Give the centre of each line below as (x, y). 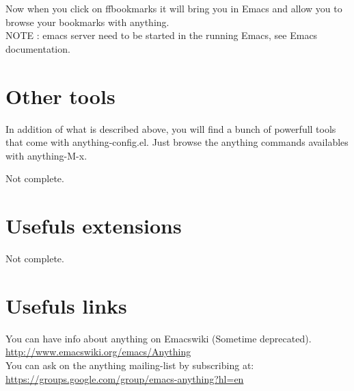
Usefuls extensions (94, 226)
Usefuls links (66, 305)
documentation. (38, 48)
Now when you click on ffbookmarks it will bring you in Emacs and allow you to (174, 8)
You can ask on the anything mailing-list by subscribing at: (130, 365)
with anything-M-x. (46, 155)
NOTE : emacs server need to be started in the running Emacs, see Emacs (162, 35)
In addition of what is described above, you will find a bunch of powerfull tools (171, 128)
